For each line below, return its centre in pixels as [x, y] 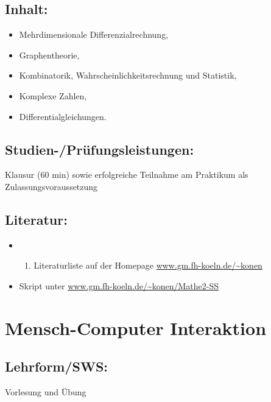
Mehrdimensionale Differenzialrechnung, [94, 34]
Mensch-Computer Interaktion [136, 327]
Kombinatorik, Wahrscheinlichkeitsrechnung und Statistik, [128, 75]
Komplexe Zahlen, [53, 95]
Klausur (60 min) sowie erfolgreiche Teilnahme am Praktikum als [127, 175]
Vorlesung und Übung [46, 392]
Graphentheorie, [49, 55]
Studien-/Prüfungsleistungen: [100, 149]
